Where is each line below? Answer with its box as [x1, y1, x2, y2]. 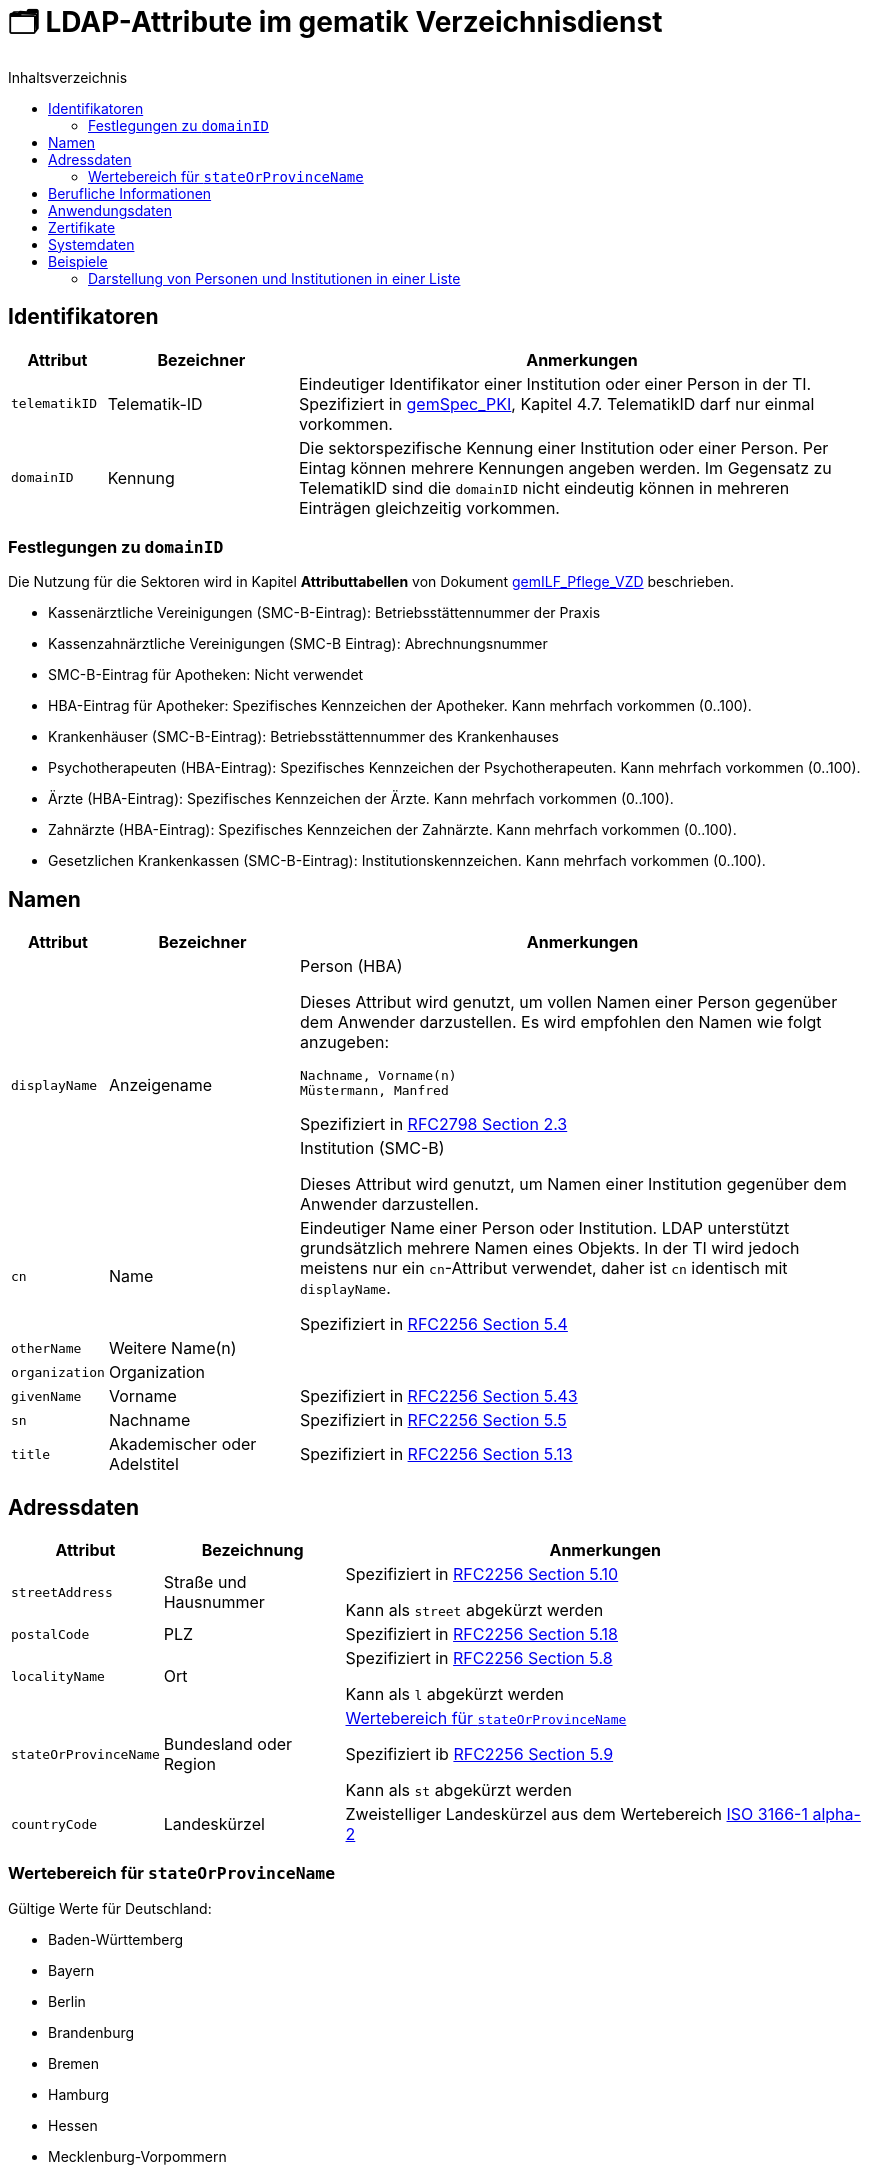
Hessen [48, 2116, 98, 2134]
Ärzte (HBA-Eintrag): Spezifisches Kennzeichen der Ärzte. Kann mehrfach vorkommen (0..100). [48, 790, 674, 808]
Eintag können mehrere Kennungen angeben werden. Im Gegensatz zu [298, 457, 832, 478]
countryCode [11, 1816, 98, 1832]
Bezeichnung [201, 1540, 304, 1561]
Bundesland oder [163, 1734, 293, 1755]
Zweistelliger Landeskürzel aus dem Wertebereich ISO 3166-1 [345, 1804, 808, 1825]
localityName [11, 1668, 105, 1684]
